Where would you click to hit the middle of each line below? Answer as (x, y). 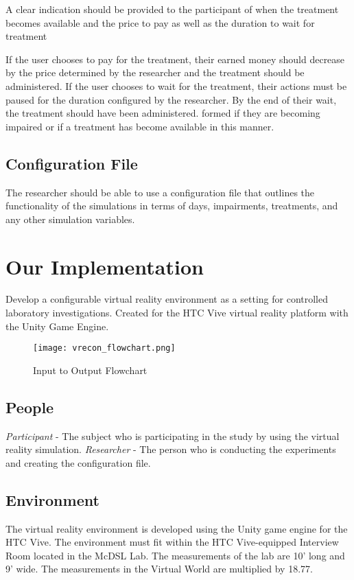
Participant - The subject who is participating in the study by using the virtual (173, 436)
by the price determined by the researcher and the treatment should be (155, 72)
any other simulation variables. (70, 219)
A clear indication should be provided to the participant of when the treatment (172, 9)
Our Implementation (105, 266)
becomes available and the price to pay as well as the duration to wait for (160, 22)
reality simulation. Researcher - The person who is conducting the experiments (171, 449)
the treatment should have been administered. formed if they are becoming (163, 113)
